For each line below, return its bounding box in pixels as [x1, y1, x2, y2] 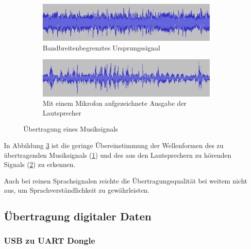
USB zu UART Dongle [4, 234, 95, 246]
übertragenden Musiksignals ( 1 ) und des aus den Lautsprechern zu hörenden [4, 149, 232, 160]
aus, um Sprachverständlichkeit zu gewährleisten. [4, 185, 150, 195]
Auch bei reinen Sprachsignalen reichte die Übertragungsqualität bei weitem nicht [4, 175, 248, 185]
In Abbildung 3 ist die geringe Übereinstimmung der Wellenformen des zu [4, 140, 224, 150]
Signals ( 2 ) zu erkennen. [4, 159, 76, 169]
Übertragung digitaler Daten [4, 209, 151, 224]
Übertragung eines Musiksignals [23, 124, 118, 134]
